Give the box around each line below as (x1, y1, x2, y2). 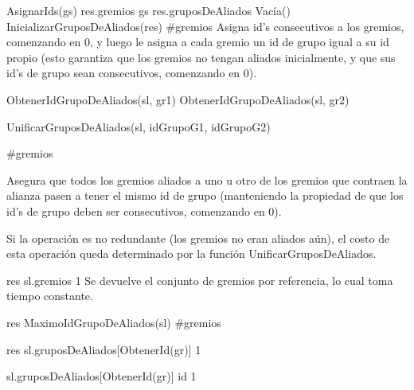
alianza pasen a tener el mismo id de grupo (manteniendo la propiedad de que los (6, 187, 404, 204)
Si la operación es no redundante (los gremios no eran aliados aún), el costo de (6, 229, 390, 246)
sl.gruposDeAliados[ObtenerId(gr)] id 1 (6, 368, 197, 384)
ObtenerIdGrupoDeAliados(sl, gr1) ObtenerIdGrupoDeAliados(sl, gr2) (6, 91, 350, 107)
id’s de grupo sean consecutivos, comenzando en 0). (6, 64, 257, 81)
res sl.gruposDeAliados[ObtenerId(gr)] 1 (6, 341, 201, 357)
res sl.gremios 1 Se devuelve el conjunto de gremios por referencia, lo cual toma (6, 271, 393, 288)
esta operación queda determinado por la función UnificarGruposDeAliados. (6, 245, 377, 262)
